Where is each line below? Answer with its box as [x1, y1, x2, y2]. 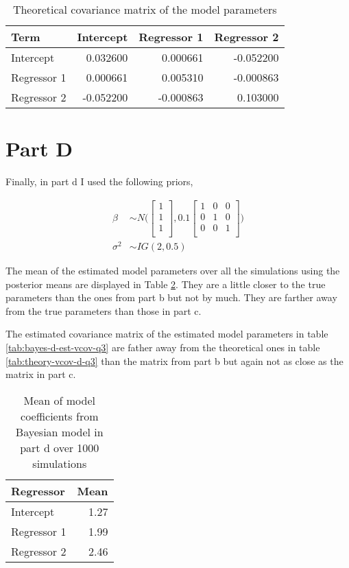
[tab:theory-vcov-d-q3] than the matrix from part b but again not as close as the [5, 353, 344, 368]
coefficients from [21, 407, 99, 424]
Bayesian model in [15, 423, 104, 440]
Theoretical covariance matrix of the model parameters [12, 1, 277, 17]
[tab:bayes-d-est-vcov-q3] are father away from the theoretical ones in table [5, 340, 320, 354]
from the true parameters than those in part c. [5, 303, 202, 318]
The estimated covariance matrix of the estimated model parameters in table [5, 327, 328, 341]
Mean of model [23, 392, 95, 408]
